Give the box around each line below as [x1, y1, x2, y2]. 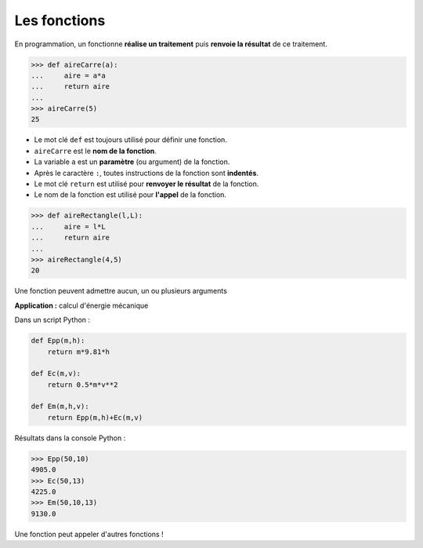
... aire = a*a [31, 71, 106, 80]
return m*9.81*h [47, 347, 110, 356]
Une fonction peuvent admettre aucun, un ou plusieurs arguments [14, 287, 227, 296]
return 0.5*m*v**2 [47, 380, 118, 389]
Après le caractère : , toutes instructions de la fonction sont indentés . [34, 168, 258, 177]
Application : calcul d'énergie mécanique [14, 301, 149, 310]
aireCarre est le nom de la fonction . [34, 146, 157, 155]
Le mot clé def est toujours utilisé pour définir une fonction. [34, 135, 227, 144]
